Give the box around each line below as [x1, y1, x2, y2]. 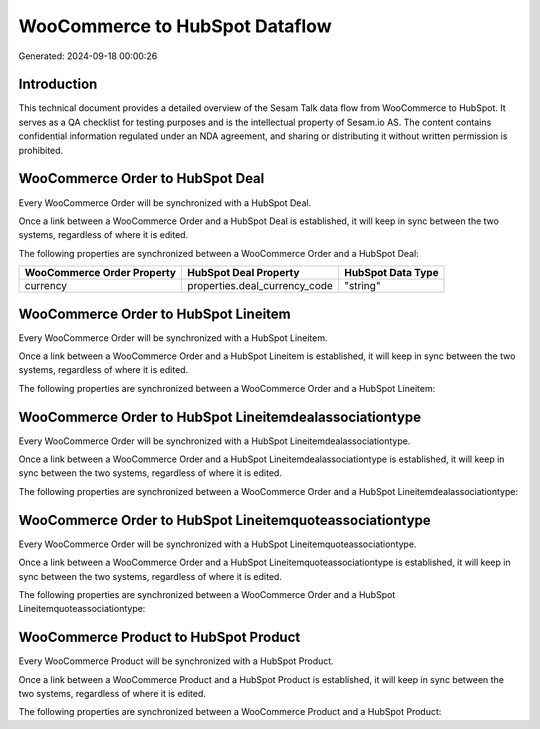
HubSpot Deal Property [186, 266, 300, 280]
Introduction [18, 76, 98, 93]
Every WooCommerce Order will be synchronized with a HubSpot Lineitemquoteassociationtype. [18, 538, 417, 550]
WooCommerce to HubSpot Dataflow [18, 15, 332, 37]
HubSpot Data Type [343, 266, 439, 280]
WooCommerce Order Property [24, 266, 177, 280]
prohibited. [18, 144, 64, 156]
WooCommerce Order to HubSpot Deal [18, 170, 265, 187]
